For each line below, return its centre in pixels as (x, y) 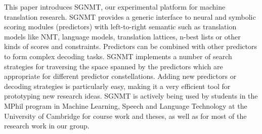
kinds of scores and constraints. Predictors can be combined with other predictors (130, 46)
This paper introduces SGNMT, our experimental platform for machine (115, 7)
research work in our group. (47, 126)
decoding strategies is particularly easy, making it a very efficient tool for (117, 86)
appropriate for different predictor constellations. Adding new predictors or (120, 76)
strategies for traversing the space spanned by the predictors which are (114, 66)
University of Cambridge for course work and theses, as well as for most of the (125, 116)
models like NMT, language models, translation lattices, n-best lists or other (122, 36)
